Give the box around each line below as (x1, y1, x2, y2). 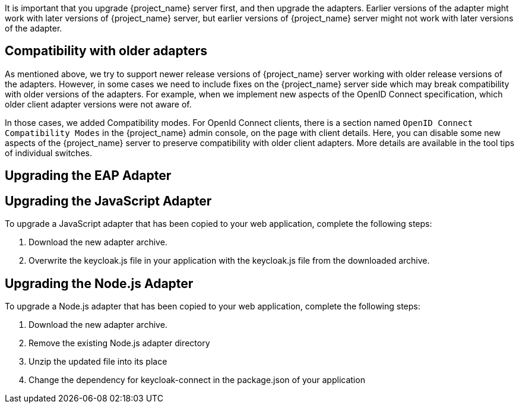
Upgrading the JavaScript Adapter (5, 193, 212, 208)
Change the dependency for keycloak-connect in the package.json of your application (29, 374, 365, 385)
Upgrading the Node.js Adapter (5, 276, 194, 291)
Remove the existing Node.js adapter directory (29, 337, 210, 348)
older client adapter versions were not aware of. (5, 99, 192, 109)
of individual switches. (5, 147, 92, 158)
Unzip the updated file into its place (29, 356, 167, 366)
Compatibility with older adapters (5, 43, 208, 59)
